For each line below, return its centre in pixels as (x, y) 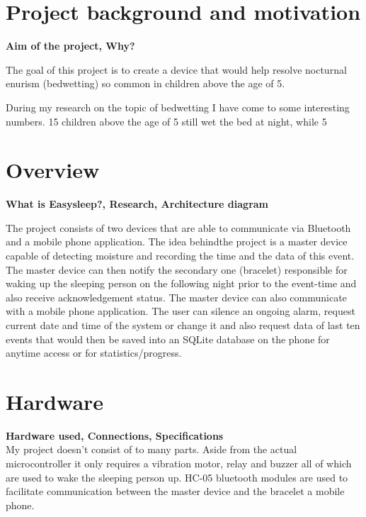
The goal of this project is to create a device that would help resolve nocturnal (176, 69)
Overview (53, 170)
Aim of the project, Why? (70, 46)
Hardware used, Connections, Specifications (115, 435)
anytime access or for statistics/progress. (94, 353)
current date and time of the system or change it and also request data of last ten (183, 324)
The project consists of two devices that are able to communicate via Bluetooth (178, 227)
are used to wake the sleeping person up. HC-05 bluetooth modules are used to (177, 477)
